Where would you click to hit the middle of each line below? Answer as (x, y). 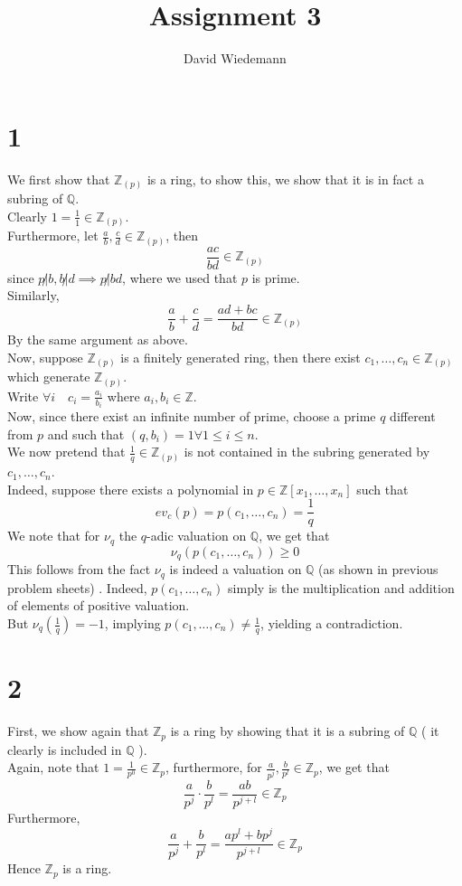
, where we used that (180, 277)
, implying (132, 623)
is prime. (276, 277)
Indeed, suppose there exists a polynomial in (131, 489)
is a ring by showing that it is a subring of (288, 731)
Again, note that (53, 767)
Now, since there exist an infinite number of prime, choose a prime (192, 416)
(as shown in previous (378, 569)
